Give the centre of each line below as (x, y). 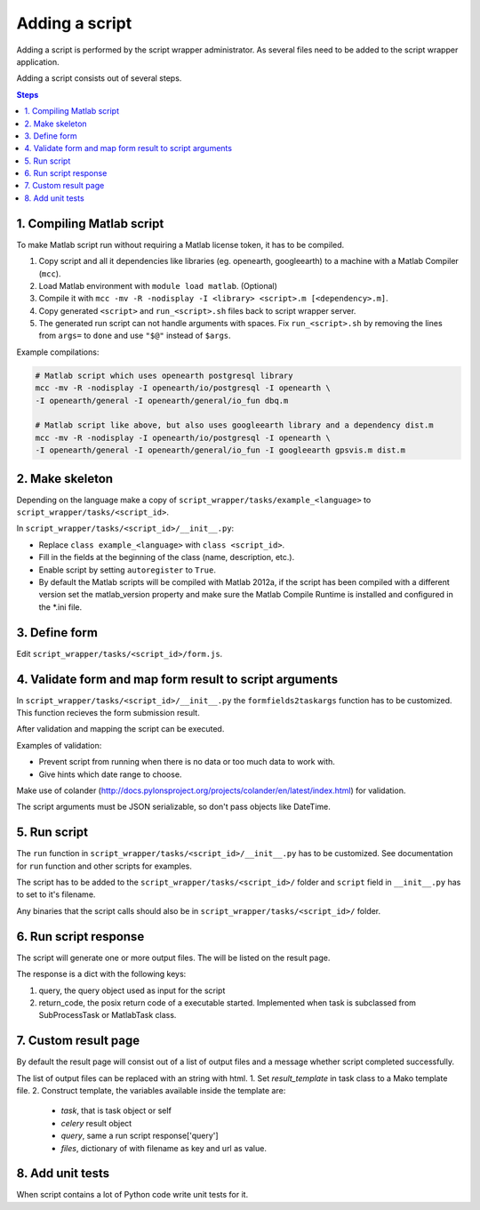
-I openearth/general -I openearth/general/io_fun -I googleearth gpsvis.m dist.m (220, 450)
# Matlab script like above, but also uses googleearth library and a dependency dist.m (235, 425)
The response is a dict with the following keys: (101, 974)
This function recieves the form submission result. (108, 713)
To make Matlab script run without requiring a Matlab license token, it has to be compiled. (180, 244)
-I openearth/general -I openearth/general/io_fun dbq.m (162, 401)
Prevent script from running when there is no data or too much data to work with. (187, 762)
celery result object (96, 1123)
